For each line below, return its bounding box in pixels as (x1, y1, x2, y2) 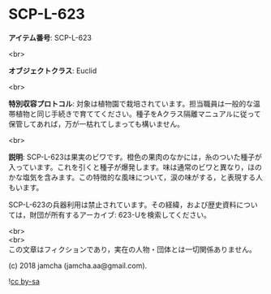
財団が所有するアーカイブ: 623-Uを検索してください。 (29, 210, 211, 219)
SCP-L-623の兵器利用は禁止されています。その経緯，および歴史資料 (8, 200, 237, 210)
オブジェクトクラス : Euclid (8, 66, 97, 76)
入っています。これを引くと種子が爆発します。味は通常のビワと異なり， (8, 162, 248, 171)
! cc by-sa (8, 276, 41, 286)
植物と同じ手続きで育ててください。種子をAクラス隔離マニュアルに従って (15, 109, 261, 119)
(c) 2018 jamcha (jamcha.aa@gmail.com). (8, 261, 148, 270)
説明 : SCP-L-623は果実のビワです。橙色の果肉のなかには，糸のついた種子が (8, 152, 262, 162)
